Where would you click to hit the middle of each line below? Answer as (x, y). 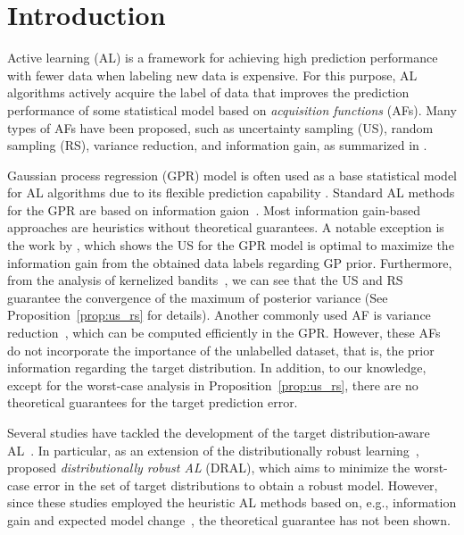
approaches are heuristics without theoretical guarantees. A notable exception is (226, 227)
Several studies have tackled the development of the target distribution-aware (219, 432)
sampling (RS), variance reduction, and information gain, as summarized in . (217, 145)
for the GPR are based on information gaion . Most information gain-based (214, 209)
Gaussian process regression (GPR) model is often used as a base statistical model (232, 175)
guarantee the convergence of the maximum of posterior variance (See (198, 297)
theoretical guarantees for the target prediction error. (153, 402)
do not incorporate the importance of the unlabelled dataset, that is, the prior (221, 350)
